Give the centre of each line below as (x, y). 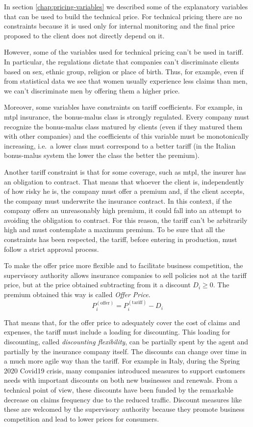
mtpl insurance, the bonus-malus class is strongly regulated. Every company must (127, 116)
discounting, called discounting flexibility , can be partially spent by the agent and (126, 342)
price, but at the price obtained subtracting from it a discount (97, 285)
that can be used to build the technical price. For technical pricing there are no (123, 16)
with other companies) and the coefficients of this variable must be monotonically (126, 136)
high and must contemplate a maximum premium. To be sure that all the (114, 229)
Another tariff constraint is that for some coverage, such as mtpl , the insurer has (125, 171)
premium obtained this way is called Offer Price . (77, 294)
